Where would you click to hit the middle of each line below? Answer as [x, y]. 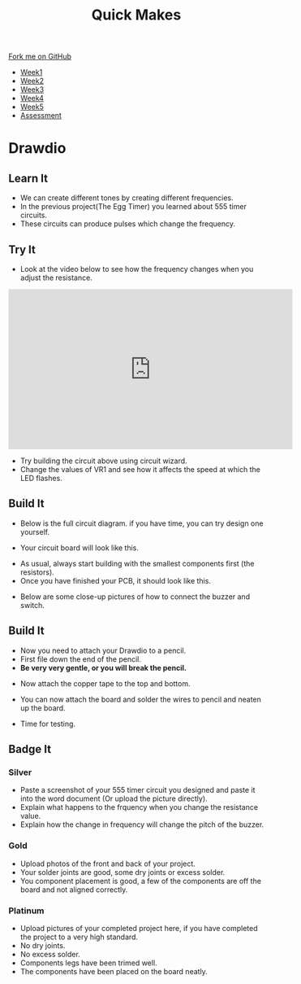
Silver [20, 772]
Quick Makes [136, 15]
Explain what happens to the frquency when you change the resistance [139, 807]
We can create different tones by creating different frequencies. [127, 198]
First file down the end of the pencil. [81, 659]
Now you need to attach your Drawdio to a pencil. [103, 650]
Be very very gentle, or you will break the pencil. [103, 667]
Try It [22, 249]
